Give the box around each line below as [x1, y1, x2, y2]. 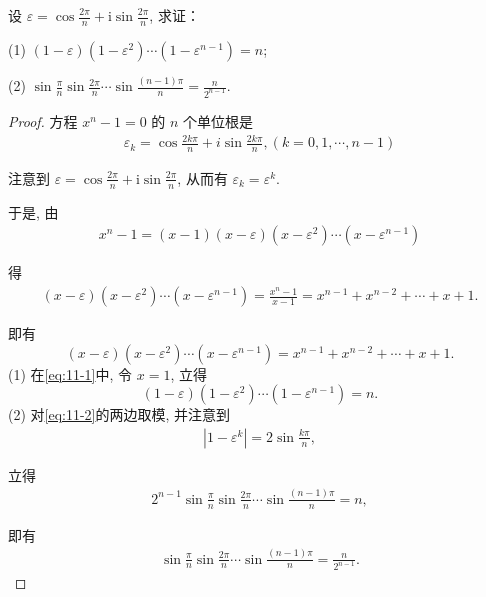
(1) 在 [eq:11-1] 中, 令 [8, 363, 133, 384]
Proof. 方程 [8, 111, 78, 132]
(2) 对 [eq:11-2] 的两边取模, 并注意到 [8, 404, 231, 425]
